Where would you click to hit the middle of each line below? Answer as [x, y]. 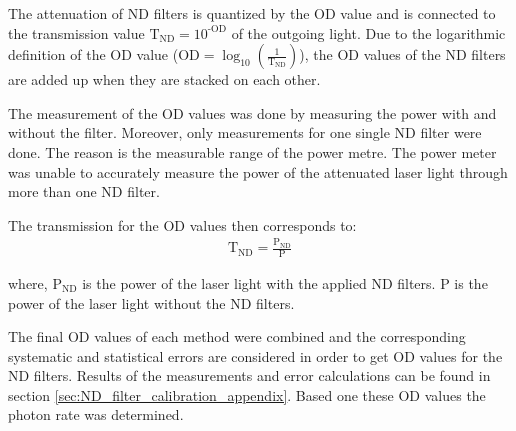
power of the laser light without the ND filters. [151, 302]
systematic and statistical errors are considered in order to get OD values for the [255, 355]
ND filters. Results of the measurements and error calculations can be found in [249, 375]
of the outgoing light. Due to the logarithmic [368, 32]
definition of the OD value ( [93, 54]
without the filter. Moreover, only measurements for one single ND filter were [245, 132]
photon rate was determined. [96, 414]
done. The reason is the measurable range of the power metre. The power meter [252, 151]
